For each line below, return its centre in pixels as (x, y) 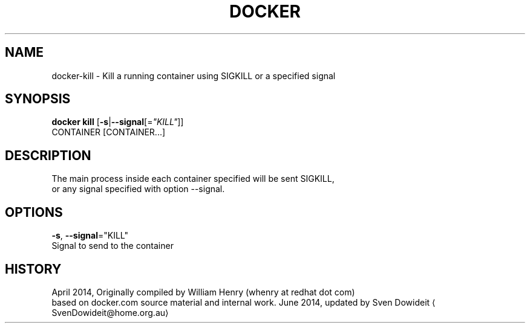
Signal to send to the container (113, 246)
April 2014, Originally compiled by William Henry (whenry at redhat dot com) (203, 292)
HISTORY (33, 269)
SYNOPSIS (38, 99)
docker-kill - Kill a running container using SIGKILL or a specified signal (194, 76)
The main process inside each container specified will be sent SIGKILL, (193, 179)
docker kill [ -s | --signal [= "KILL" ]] (118, 122)
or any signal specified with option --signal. (138, 189)
